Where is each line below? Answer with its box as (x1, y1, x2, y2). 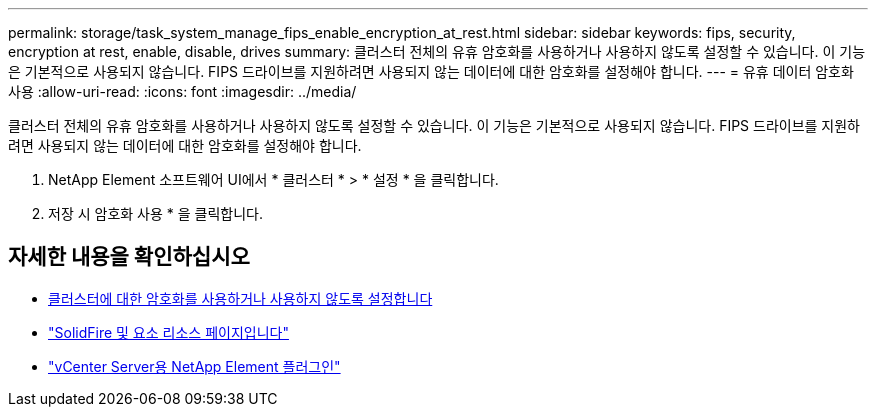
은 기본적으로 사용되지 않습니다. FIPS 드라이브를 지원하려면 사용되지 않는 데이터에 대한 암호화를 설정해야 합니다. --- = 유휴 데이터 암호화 (8, 63, 854, 80)
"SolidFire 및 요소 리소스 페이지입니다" (48, 323, 289, 341)
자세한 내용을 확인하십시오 (8, 244, 250, 270)
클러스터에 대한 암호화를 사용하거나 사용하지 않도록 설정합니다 (48, 289, 433, 307)
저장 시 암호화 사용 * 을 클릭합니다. (48, 205, 263, 222)
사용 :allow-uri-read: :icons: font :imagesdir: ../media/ (8, 83, 357, 100)
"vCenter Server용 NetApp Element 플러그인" (48, 357, 341, 375)
